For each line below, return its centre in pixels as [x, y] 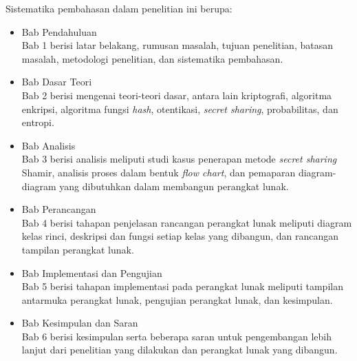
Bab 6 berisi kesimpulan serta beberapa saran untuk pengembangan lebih [177, 336]
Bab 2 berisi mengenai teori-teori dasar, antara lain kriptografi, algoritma [177, 95]
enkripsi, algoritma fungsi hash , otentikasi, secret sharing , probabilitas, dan [180, 109]
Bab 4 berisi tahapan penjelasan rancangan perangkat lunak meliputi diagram [187, 222]
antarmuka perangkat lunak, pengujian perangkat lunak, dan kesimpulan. [177, 299]
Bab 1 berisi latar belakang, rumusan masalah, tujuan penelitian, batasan [177, 45]
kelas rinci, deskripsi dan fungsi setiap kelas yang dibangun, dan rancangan [180, 236]
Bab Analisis [48, 145]
